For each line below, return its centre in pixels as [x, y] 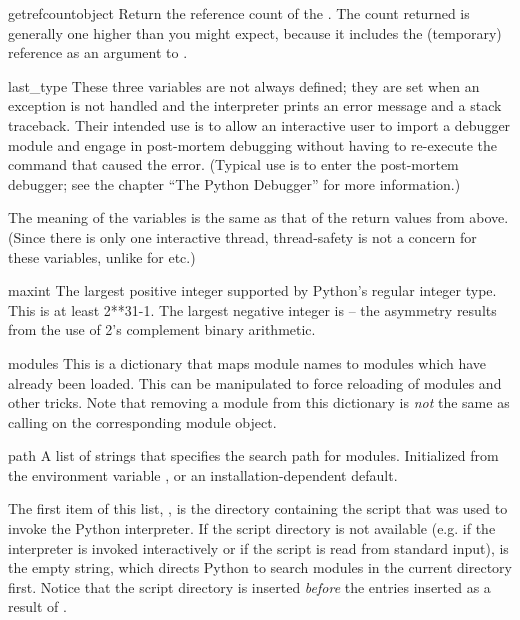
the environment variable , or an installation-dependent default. [203, 474]
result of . [37, 606]
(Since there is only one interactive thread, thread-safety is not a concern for [242, 236]
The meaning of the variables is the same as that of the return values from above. [258, 217]
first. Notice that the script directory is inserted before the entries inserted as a [249, 586]
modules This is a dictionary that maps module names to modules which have [247, 362]
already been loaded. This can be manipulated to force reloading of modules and [255, 382]
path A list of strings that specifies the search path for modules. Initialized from [253, 455]
